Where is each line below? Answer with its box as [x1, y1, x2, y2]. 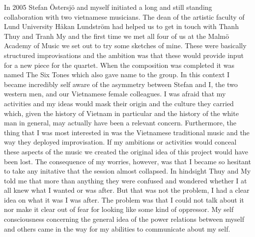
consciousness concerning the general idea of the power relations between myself [4, 214, 245, 224]
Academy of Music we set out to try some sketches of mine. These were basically [4, 40, 247, 51]
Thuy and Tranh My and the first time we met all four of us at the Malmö [4, 30, 229, 41]
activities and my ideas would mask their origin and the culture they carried [4, 98, 234, 108]
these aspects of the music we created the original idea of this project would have [4, 146, 249, 156]
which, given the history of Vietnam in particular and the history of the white [4, 108, 239, 118]
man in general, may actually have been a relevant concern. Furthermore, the [4, 118, 236, 128]
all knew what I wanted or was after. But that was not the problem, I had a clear [4, 185, 250, 195]
